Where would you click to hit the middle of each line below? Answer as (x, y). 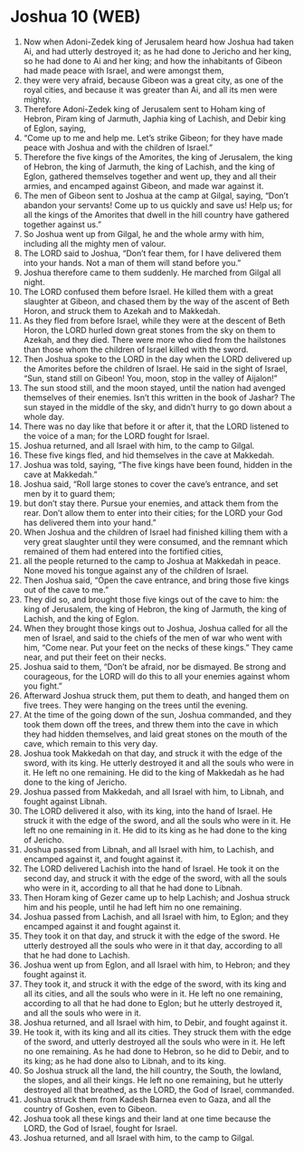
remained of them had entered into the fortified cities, (123, 551)
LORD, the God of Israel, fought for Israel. (100, 1128)
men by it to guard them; (69, 493)
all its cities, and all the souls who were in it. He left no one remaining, (153, 994)
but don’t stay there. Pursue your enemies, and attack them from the (151, 503)
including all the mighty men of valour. (95, 243)
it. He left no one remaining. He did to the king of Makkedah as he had (154, 772)
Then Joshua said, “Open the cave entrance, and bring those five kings (156, 580)
